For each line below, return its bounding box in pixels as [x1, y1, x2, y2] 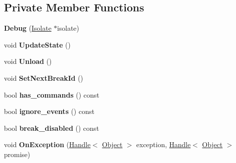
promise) [4, 149, 31, 159]
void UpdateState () [4, 39, 71, 50]
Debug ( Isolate [4, 23, 51, 33]
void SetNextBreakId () [4, 72, 84, 83]
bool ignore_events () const [4, 106, 94, 116]
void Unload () [4, 56, 52, 66]
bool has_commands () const [4, 89, 99, 100]
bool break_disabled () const [4, 122, 99, 133]
